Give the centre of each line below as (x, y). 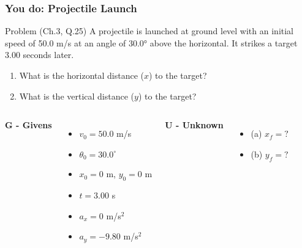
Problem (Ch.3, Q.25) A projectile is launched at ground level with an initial (149, 31)
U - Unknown (194, 125)
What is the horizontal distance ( (81, 75)
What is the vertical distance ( (77, 96)
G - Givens (28, 125)
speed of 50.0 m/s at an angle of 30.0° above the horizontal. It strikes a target (151, 42)
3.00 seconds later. (40, 55)
